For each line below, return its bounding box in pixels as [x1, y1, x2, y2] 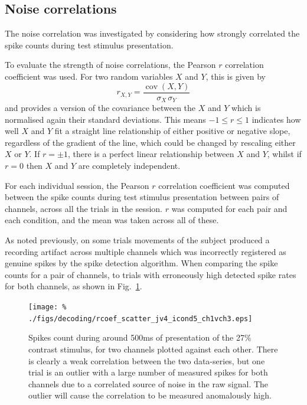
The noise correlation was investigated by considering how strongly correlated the [5, 27, 300, 40]
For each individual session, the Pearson [5, 179, 149, 191]
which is [231, 102, 261, 114]
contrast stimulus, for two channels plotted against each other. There [28, 342, 278, 355]
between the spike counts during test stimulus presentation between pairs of [5, 191, 279, 203]
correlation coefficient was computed [158, 179, 290, 191]
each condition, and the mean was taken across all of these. [5, 214, 219, 226]
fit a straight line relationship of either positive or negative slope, [54, 125, 290, 137]
